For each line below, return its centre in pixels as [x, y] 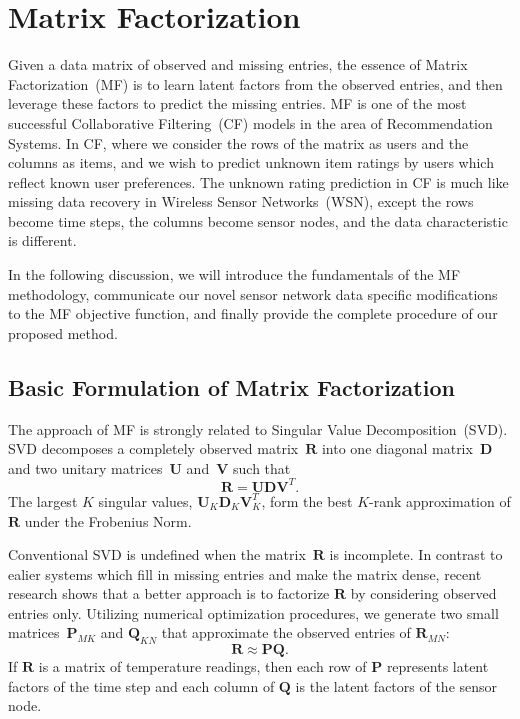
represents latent [437, 666]
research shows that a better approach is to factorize [169, 593]
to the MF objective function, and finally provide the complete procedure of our [253, 313]
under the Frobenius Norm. [108, 520]
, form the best [307, 500]
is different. [42, 240]
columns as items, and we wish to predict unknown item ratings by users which [251, 162]
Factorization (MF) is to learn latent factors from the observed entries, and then [255, 83]
